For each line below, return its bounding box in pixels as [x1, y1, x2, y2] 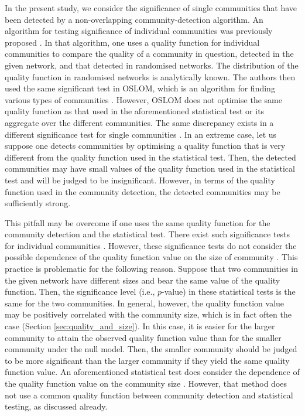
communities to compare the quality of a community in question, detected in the [5, 47, 294, 60]
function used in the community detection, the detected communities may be [5, 185, 280, 197]
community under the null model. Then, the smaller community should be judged [5, 343, 297, 355]
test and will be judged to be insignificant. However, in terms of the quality [5, 173, 275, 186]
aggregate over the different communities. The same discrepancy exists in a [5, 116, 274, 128]
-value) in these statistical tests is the [162, 285, 296, 298]
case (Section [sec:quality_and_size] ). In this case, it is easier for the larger [5, 320, 275, 332]
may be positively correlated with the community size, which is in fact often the [5, 308, 292, 320]
